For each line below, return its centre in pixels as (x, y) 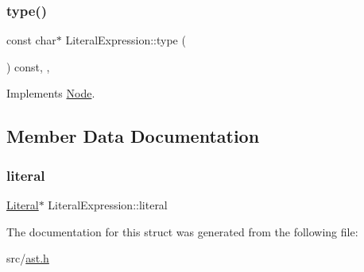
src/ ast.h (28, 258)
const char (31, 40)
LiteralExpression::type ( (126, 40)
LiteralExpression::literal (108, 205)
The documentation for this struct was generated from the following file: (182, 231)
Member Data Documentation (133, 136)
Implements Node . (51, 93)
